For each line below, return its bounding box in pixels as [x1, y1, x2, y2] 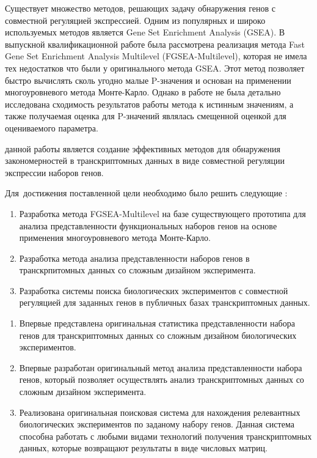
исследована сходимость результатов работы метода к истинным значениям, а [5, 97, 294, 110]
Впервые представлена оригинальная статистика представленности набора [19, 317, 295, 330]
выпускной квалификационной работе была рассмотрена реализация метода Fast [5, 37, 305, 50]
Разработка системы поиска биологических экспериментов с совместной [19, 284, 288, 297]
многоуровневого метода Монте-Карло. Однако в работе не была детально [5, 86, 281, 98]
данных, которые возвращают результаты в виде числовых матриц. [19, 441, 268, 454]
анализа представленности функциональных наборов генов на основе [19, 219, 277, 232]
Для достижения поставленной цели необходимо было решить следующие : [5, 187, 288, 199]
